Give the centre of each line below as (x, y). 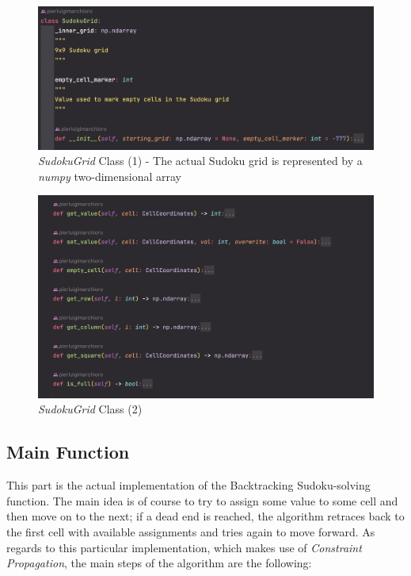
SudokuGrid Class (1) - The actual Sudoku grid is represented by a (200, 161)
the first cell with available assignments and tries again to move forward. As (191, 531)
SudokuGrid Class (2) (90, 409)
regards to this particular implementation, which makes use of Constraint (184, 547)
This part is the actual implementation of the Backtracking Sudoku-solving (188, 485)
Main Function (68, 452)
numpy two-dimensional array (110, 176)
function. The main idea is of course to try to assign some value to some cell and (202, 500)
